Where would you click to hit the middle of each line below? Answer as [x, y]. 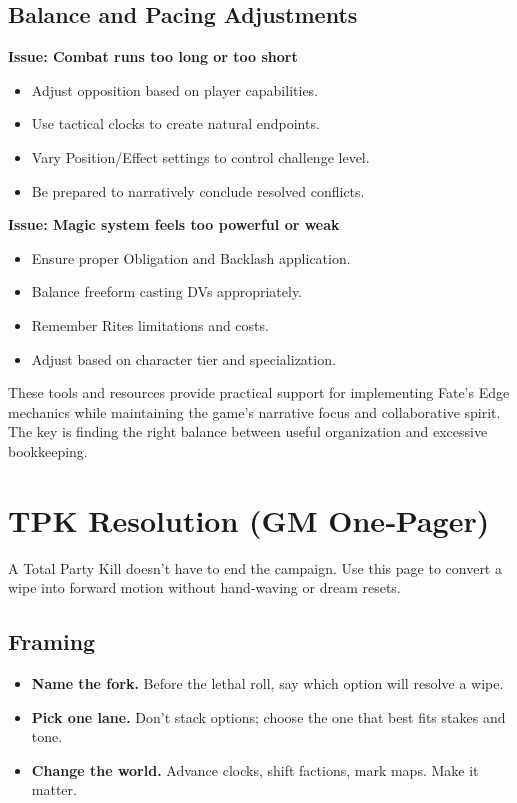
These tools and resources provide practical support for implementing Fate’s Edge [259, 392]
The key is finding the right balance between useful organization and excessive [248, 431]
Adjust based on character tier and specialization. [183, 358]
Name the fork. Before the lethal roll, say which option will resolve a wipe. [267, 683]
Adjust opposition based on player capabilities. [175, 89]
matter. [54, 789]
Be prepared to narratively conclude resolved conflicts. [198, 190]
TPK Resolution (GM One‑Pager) [249, 519]
